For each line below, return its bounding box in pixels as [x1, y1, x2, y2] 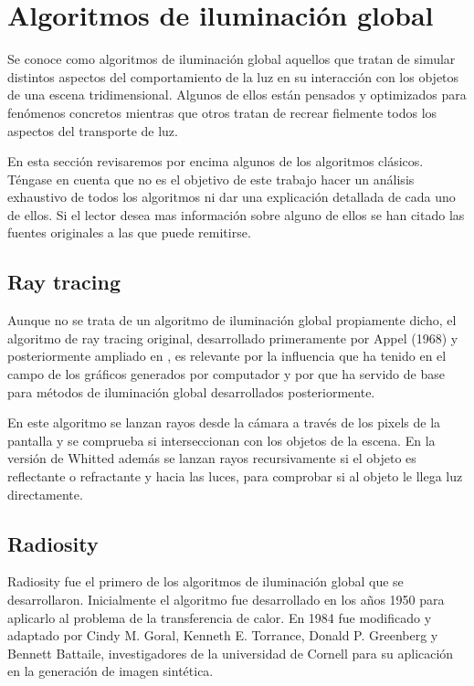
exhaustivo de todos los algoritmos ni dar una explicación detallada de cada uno [7, 187, 456, 206]
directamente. [7, 484, 83, 503]
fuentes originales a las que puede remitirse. [7, 223, 251, 242]
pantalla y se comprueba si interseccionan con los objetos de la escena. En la [7, 430, 436, 449]
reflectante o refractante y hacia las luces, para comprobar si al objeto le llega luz [7, 467, 463, 486]
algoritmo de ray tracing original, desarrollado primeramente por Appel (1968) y [7, 328, 458, 347]
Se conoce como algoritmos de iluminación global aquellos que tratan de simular [7, 49, 456, 69]
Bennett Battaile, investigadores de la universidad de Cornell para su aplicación [7, 643, 454, 662]
